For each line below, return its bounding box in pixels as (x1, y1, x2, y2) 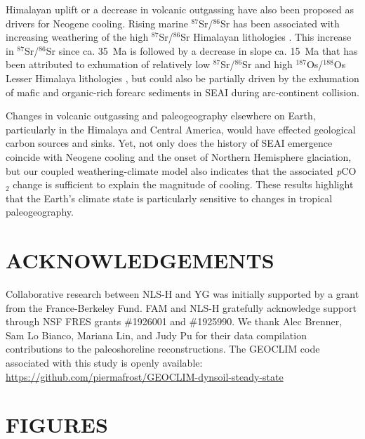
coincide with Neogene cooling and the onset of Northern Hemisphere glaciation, (6, 149, 352, 164)
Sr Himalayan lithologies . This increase (180, 30, 352, 44)
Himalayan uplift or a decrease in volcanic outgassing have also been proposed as (6, 2, 354, 16)
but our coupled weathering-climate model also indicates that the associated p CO (6, 163, 357, 178)
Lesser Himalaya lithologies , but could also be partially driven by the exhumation (6, 70, 359, 85)
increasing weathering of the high (6, 30, 149, 44)
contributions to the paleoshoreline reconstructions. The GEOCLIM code (6, 341, 320, 356)
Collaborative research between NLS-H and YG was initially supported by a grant (6, 287, 359, 301)
